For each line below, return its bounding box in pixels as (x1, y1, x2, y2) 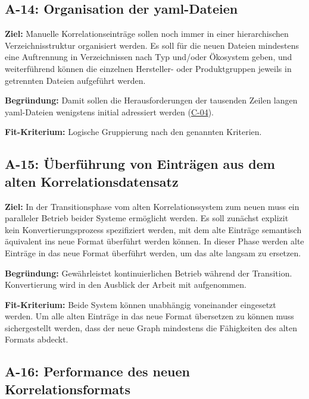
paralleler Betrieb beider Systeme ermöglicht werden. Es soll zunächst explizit (5, 212, 289, 224)
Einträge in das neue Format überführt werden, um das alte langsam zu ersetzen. (5, 246, 301, 259)
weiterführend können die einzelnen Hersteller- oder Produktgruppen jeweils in (5, 62, 292, 74)
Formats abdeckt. (5, 333, 68, 345)
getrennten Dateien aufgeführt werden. (5, 74, 146, 86)
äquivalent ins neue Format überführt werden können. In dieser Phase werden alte (5, 235, 304, 247)
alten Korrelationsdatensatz (5, 172, 179, 190)
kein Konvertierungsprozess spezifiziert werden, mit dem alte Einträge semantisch (5, 223, 302, 235)
